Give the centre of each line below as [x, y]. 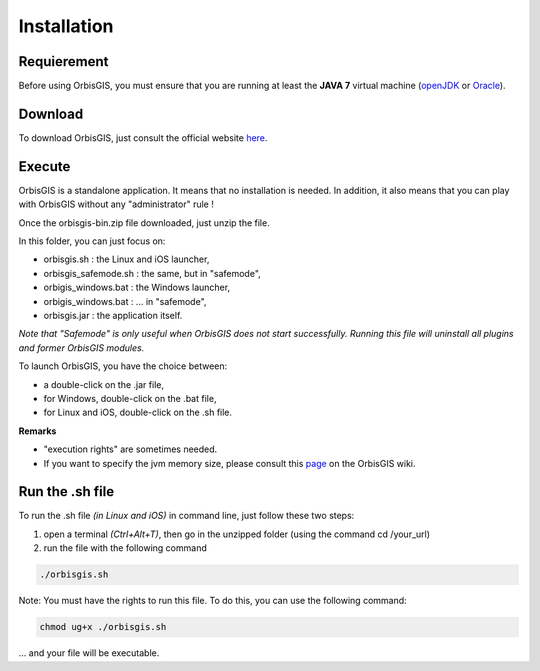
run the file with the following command [125, 548]
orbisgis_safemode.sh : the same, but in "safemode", [152, 273]
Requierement [63, 61]
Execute [44, 166]
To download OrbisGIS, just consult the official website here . [143, 137]
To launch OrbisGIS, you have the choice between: [123, 366]
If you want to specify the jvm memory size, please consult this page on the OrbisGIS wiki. [229, 463]
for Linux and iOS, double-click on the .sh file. [138, 412]
